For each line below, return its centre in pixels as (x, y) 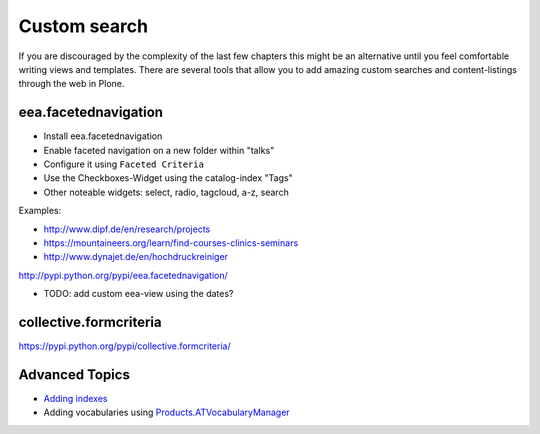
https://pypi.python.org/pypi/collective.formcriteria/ (124, 346)
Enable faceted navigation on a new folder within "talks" (159, 150)
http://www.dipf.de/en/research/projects (127, 229)
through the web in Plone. (71, 84)
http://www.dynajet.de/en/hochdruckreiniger (136, 257)
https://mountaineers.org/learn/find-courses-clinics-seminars (171, 242)
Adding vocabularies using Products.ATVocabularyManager (166, 412)
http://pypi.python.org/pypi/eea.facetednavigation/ (123, 275)
